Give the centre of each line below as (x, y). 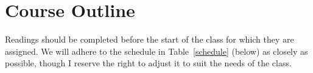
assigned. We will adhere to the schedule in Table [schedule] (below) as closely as (156, 51)
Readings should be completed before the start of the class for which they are (149, 39)
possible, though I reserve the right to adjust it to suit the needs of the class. (148, 63)
